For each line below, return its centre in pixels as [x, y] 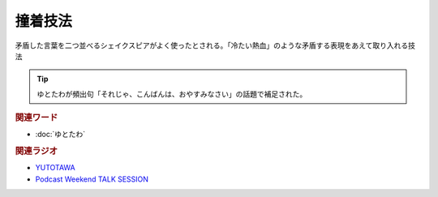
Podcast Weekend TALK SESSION [92, 179]
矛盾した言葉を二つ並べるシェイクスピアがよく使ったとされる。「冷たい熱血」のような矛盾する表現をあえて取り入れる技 [215, 45]
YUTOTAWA [56, 168]
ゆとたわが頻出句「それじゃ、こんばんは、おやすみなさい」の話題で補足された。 [172, 94]
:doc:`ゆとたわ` [60, 135]
